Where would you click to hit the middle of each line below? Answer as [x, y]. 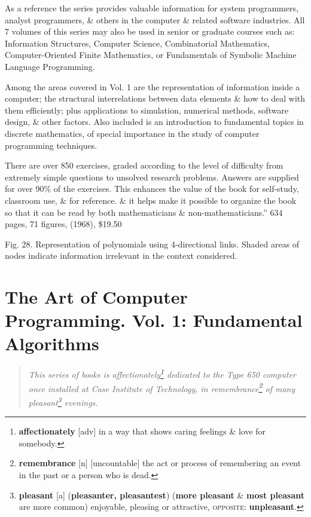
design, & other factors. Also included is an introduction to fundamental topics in [154, 122]
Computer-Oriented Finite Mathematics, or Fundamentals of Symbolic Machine [151, 55]
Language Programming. [50, 66]
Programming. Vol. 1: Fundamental [154, 320]
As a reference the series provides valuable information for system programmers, [152, 8]
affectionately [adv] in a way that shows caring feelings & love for [142, 431]
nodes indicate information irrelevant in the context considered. [121, 256]
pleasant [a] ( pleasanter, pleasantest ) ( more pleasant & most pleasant [162, 495]
